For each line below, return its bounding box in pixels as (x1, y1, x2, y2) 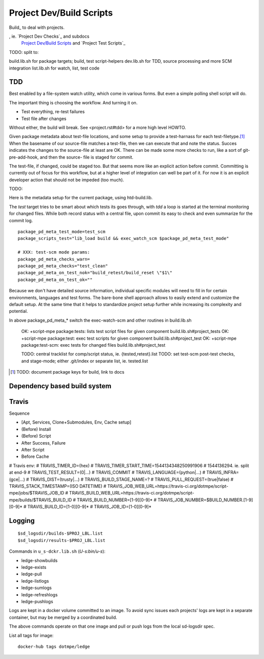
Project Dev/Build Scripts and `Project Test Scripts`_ (21, 40, 126, 46)
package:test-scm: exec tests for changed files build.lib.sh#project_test (21, 342, 166, 348)
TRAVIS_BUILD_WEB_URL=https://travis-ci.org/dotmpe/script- (69, 490, 195, 496)
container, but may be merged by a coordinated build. (9, 614, 117, 620)
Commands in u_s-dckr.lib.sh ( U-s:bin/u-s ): (9, 548, 106, 554)
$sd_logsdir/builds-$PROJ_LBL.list (18, 531, 103, 536)
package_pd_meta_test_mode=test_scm (18, 229, 106, 235)
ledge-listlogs (21, 578, 49, 584)
